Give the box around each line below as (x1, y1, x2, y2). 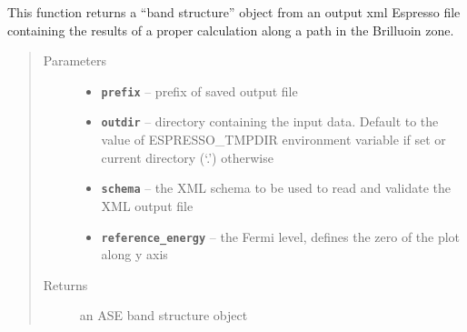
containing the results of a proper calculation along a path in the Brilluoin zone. (7, 20, 454, 39)
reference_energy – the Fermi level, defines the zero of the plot (101, 226, 461, 246)
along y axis (101, 245, 168, 264)
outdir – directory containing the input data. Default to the (101, 112, 439, 131)
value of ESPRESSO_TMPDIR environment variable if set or (101, 130, 446, 149)
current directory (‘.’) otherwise (101, 147, 273, 166)
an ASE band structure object (79, 306, 248, 325)
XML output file (101, 196, 194, 215)
